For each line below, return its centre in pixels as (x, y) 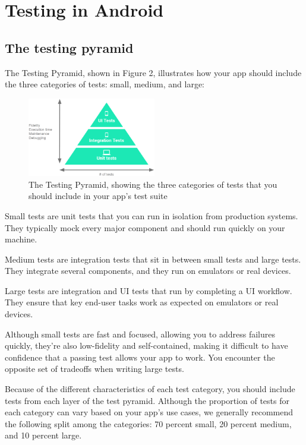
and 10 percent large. (43, 435)
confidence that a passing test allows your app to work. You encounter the (140, 357)
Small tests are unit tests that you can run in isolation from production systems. (152, 215)
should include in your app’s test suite (98, 196)
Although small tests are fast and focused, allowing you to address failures (140, 334)
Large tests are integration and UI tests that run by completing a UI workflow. (149, 290)
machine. (21, 239)
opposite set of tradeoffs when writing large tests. (94, 369)
